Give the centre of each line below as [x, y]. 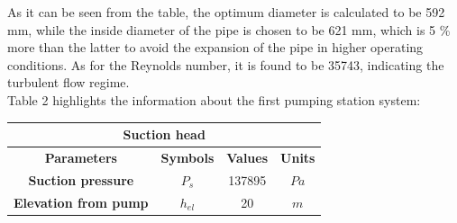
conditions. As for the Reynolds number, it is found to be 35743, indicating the [226, 64]
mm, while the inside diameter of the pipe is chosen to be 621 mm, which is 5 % [229, 29]
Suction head [164, 134]
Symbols [187, 157]
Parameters [81, 157]
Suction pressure [81, 179]
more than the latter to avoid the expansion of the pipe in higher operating [215, 47]
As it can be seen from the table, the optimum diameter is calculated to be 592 [226, 12]
